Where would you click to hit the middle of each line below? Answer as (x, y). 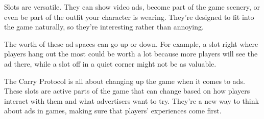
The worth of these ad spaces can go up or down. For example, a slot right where (131, 43)
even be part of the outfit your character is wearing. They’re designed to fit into (129, 17)
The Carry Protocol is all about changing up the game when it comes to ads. (125, 81)
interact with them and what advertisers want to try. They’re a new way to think (131, 100)
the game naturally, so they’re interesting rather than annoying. (104, 27)
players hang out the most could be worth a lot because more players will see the (131, 54)
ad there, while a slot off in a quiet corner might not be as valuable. (110, 63)
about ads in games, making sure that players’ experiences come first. (113, 111)
